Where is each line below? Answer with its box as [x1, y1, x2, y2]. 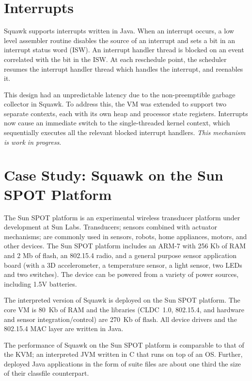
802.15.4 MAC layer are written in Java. [4, 323, 124, 334]
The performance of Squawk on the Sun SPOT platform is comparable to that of [4, 339, 244, 350]
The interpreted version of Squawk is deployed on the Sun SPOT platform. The [4, 295, 240, 305]
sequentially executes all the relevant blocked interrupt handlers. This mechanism [4, 127, 246, 137]
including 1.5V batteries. [4, 278, 77, 289]
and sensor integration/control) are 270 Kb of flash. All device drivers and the [4, 314, 237, 324]
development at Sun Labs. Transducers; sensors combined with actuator [4, 222, 217, 232]
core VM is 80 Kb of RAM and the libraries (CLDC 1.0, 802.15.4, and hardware [4, 304, 245, 314]
